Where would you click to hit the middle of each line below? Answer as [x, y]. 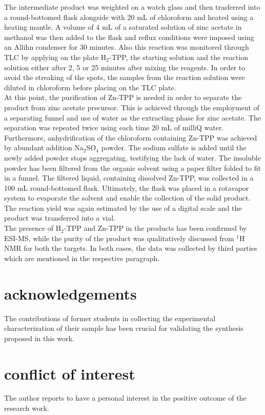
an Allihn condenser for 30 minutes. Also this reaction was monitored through [127, 47]
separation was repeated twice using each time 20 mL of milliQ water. [114, 127]
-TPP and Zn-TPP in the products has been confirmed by [156, 228]
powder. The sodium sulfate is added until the [174, 147]
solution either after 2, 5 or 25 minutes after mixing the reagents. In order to [125, 67]
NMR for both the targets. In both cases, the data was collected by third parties [131, 248]
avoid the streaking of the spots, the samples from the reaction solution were [125, 77]
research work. [27, 408]
